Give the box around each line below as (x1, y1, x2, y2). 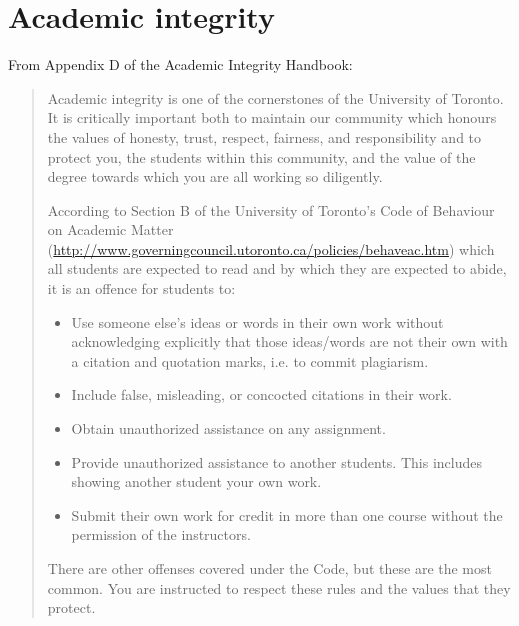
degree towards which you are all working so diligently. (47, 166, 383, 187)
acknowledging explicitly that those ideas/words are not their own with (71, 331, 508, 352)
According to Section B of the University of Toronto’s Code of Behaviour (47, 199, 495, 220)
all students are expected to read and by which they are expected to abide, (47, 258, 507, 279)
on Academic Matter (47, 219, 174, 240)
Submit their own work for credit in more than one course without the (71, 504, 503, 525)
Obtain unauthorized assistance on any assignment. (71, 418, 386, 439)
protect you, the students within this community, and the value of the (47, 146, 476, 167)
